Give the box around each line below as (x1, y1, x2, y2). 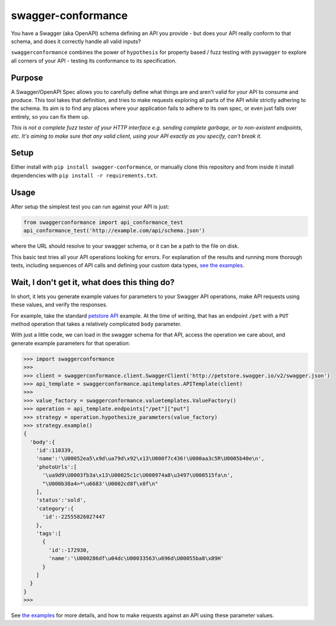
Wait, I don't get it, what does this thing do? (11, 277, 175, 287)
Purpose (11, 72, 43, 83)
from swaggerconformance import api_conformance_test (23, 219, 183, 226)
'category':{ (36, 505, 74, 512)
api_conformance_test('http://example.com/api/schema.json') (23, 227, 205, 234)
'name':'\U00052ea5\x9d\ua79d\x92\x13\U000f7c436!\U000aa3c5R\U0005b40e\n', (36, 455, 265, 462)
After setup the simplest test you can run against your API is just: (11, 203, 169, 210)
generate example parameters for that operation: (11, 339, 131, 347)
